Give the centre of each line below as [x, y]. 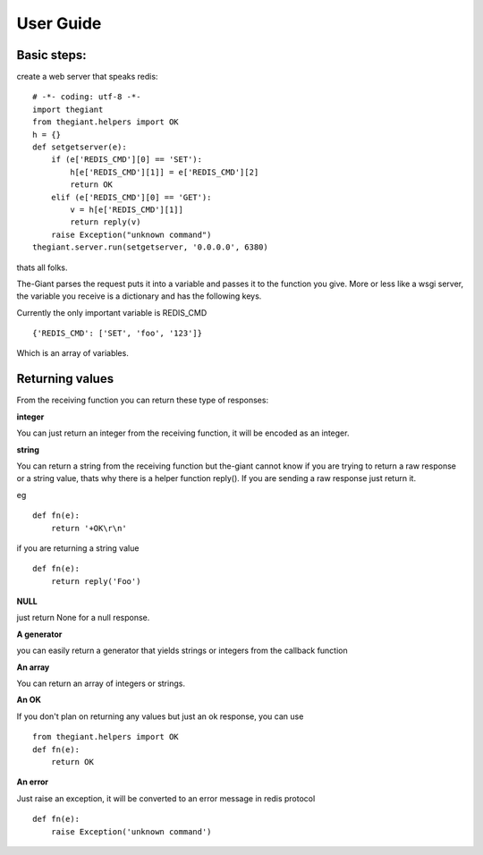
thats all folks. [42, 267]
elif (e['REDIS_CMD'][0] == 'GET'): [131, 197]
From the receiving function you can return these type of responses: [142, 400]
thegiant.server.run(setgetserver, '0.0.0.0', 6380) [150, 247]
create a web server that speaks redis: [87, 77]
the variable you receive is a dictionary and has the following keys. [139, 296]
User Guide [59, 23]
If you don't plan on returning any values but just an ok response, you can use [160, 716]
